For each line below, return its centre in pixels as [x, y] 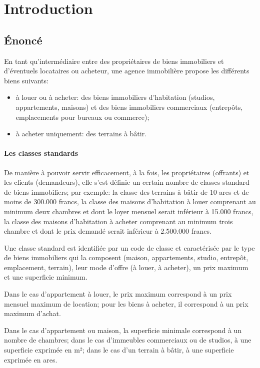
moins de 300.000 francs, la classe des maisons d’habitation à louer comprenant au [130, 201]
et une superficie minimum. [46, 277]
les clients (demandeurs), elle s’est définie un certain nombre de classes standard [127, 182]
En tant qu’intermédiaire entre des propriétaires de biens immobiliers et [114, 61]
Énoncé [23, 40]
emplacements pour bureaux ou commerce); [82, 117]
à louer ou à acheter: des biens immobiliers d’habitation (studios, [115, 97]
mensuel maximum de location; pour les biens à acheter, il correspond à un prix [126, 303]
